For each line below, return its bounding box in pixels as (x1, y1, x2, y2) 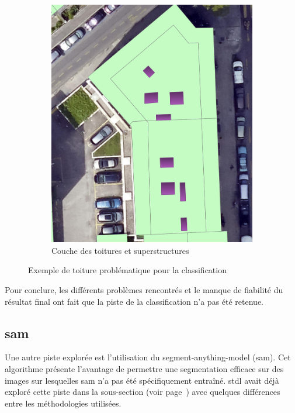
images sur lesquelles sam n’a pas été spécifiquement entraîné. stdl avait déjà (5, 374, 279, 386)
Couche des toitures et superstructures (51, 244, 189, 256)
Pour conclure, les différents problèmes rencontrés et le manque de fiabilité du (5, 284, 283, 296)
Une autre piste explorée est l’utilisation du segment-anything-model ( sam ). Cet (5, 351, 291, 363)
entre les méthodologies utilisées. (5, 397, 122, 409)
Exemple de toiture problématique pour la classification (28, 264, 227, 276)
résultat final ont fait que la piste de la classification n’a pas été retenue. (5, 295, 264, 307)
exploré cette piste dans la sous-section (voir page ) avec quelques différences (5, 386, 280, 398)
